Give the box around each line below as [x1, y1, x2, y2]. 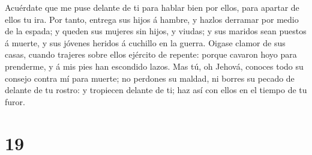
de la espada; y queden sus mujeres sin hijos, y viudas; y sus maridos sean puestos [5, 25, 307, 37]
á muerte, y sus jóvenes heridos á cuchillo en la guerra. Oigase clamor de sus [5, 36, 286, 49]
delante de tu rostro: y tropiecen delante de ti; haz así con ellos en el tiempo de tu [5, 84, 307, 96]
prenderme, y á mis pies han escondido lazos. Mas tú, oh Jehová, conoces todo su [5, 59, 304, 72]
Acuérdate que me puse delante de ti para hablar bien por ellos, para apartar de [5, 1, 299, 13]
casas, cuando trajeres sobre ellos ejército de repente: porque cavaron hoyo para [5, 48, 297, 61]
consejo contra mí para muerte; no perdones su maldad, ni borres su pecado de [5, 71, 295, 84]
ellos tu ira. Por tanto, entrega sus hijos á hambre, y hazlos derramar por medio [5, 13, 299, 25]
